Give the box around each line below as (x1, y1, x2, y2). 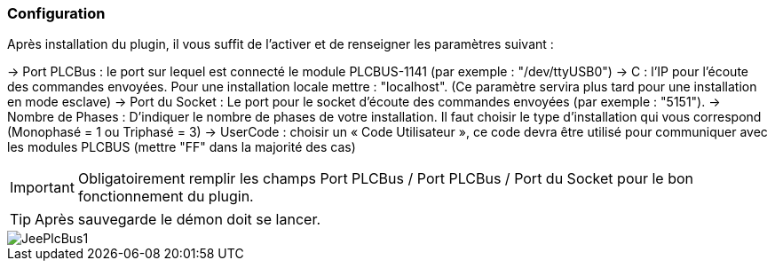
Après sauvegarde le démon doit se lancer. (35, 210, 321, 229)
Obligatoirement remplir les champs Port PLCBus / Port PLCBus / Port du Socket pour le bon (77, 169, 694, 188)
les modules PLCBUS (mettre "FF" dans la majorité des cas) (7, 139, 356, 155)
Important (10, 178, 75, 197)
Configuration (7, 4, 106, 22)
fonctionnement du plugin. (77, 187, 254, 206)
